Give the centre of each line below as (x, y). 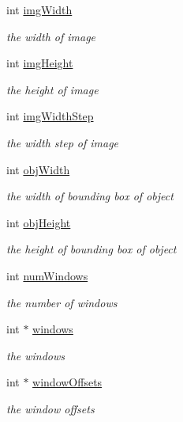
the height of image (52, 89)
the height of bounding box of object (91, 249)
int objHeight (39, 222)
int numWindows (47, 275)
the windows (36, 355)
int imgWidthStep (50, 116)
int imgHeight (40, 63)
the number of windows (62, 302)
